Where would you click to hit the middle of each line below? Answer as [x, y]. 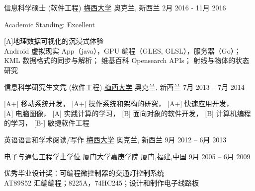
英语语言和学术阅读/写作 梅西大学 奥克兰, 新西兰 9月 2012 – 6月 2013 [115, 139]
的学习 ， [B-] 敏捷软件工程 [47, 123]
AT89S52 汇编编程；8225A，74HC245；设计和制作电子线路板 [101, 182]
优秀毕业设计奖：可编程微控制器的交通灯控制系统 [84, 173]
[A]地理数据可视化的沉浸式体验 [54, 41]
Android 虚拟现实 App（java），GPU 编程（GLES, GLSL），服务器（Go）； [123, 50]
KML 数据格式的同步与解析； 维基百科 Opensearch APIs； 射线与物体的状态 [127, 60]
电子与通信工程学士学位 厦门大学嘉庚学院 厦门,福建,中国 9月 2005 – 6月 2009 [127, 156]
